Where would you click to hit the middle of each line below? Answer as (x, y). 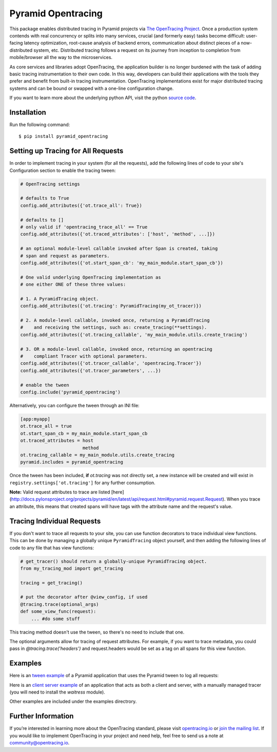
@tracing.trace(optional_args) (60, 604)
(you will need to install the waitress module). (57, 692)
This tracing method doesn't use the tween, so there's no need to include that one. (97, 632)
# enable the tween (45, 385)
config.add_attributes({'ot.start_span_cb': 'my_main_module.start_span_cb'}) (122, 263)
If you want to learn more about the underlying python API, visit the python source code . (103, 98)
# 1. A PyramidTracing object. (60, 299)
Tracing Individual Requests (55, 521)
